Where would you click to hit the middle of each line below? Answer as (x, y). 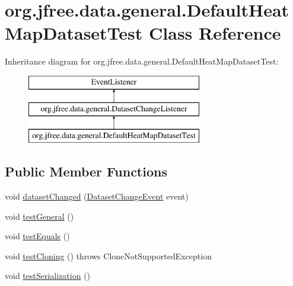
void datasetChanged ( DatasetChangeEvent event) (97, 196)
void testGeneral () (39, 216)
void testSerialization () (48, 276)
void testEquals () (37, 236)
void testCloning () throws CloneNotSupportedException (108, 256)
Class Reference (215, 33)
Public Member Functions (86, 171)
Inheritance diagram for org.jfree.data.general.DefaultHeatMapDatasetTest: (142, 61)
